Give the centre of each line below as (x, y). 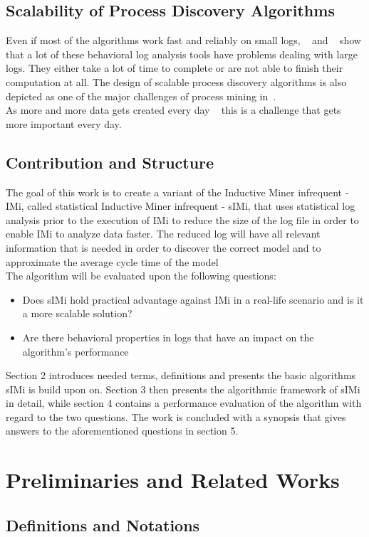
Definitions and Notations (103, 525)
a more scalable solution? (77, 313)
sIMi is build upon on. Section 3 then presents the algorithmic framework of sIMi (183, 389)
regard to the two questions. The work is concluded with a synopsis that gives (176, 416)
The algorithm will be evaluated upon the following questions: (141, 276)
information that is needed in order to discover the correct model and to (163, 247)
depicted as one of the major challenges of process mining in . (141, 96)
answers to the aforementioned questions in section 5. (122, 431)
